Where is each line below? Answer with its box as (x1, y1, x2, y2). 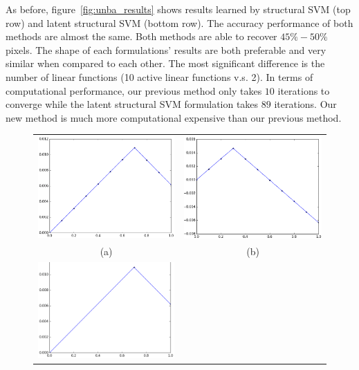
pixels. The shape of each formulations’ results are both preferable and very (6, 42, 326, 57)
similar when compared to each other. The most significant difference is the (6, 56, 325, 71)
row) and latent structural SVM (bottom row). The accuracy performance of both (6, 15, 353, 30)
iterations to (277, 83, 330, 98)
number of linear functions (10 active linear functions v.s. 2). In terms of (6, 69, 313, 84)
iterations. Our (274, 97, 337, 111)
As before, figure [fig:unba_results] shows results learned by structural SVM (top (6, 2, 351, 16)
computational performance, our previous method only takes (6, 83, 262, 98)
